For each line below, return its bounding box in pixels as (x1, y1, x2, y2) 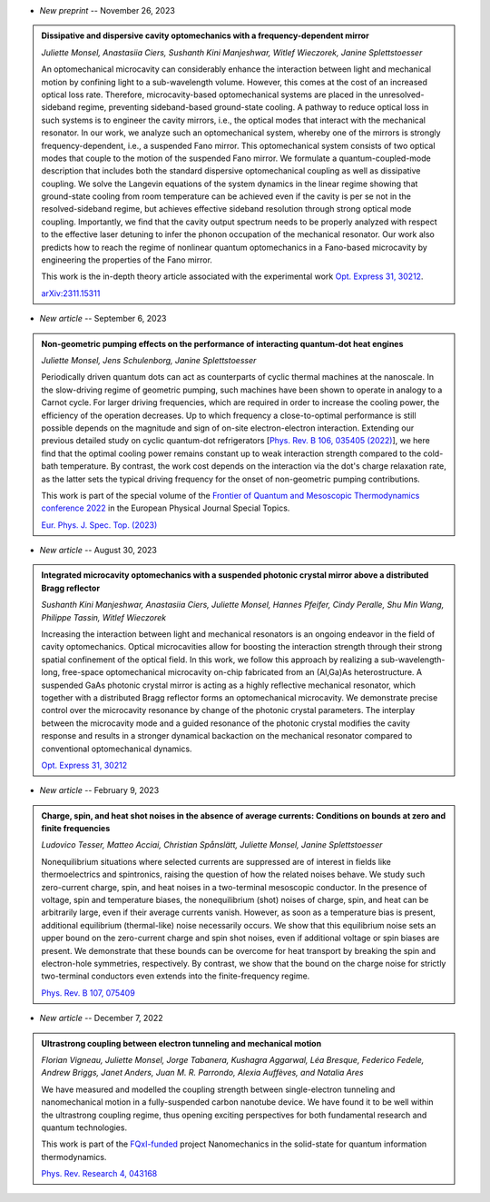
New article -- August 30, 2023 (39, 545, 158, 556)
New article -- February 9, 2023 (39, 785, 160, 796)
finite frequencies (41, 823, 111, 834)
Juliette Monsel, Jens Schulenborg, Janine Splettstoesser (41, 354, 257, 365)
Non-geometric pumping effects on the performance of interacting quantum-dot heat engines (41, 338, 404, 349)
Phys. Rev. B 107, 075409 (41, 987, 135, 998)
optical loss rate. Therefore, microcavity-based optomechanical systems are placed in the (41, 89, 377, 100)
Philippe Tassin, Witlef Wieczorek (41, 611, 167, 622)
